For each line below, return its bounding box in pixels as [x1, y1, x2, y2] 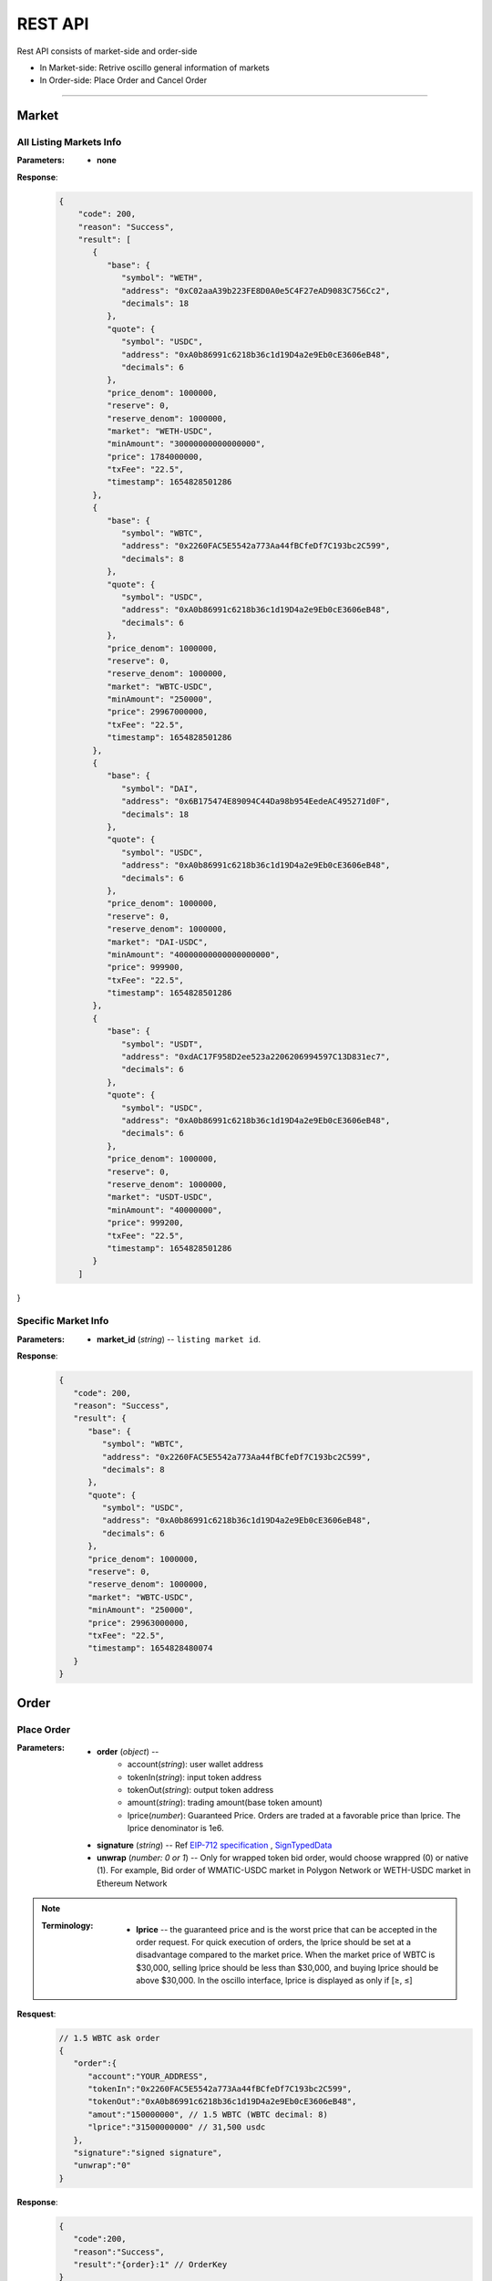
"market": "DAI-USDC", [106, 936, 209, 947]
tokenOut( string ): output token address [128, 1785, 274, 1796]
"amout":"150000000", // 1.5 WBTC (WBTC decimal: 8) [87, 2109, 328, 2120]
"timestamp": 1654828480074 [87, 1643, 213, 1653]
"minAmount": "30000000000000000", [106, 439, 266, 449]
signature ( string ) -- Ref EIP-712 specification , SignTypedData [97, 1839, 333, 1850]
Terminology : [41, 1920, 94, 1931]
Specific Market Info [16, 1315, 109, 1328]
